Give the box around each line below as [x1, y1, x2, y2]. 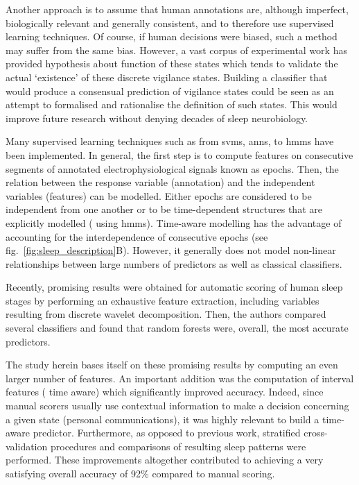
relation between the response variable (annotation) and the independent [6, 175, 315, 189]
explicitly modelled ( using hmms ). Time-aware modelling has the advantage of [6, 215, 342, 230]
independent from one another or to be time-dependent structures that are [6, 202, 322, 216]
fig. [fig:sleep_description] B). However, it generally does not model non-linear [6, 243, 336, 257]
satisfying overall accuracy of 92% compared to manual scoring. [6, 466, 275, 480]
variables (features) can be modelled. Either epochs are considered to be [6, 188, 312, 203]
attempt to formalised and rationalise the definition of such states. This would [6, 97, 338, 112]
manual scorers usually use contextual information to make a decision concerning [6, 398, 349, 413]
